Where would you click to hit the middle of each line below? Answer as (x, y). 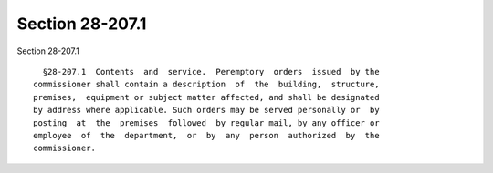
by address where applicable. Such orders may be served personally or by (206, 110)
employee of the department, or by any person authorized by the (206, 135)
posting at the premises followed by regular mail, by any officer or (206, 122)
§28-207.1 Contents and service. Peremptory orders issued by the (211, 71)
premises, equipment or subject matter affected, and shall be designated (206, 97)
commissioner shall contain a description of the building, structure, (206, 85)
